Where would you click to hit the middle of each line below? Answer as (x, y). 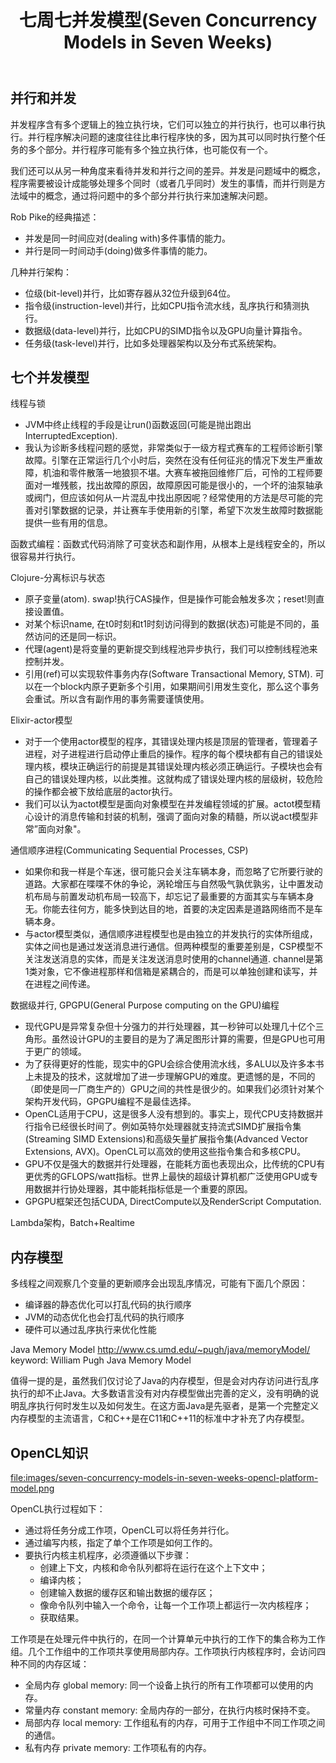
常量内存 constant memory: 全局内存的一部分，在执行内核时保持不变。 (170, 1710)
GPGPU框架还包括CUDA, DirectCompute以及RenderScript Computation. (173, 1202)
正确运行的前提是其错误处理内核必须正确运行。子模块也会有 (200, 767)
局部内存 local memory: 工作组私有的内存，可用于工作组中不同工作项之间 (175, 1723)
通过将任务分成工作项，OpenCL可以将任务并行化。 (129, 1530)
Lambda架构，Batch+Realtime (73, 1223)
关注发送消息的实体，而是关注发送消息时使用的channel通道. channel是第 (174, 959)
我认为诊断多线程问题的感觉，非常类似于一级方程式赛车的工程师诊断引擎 (173, 448)
